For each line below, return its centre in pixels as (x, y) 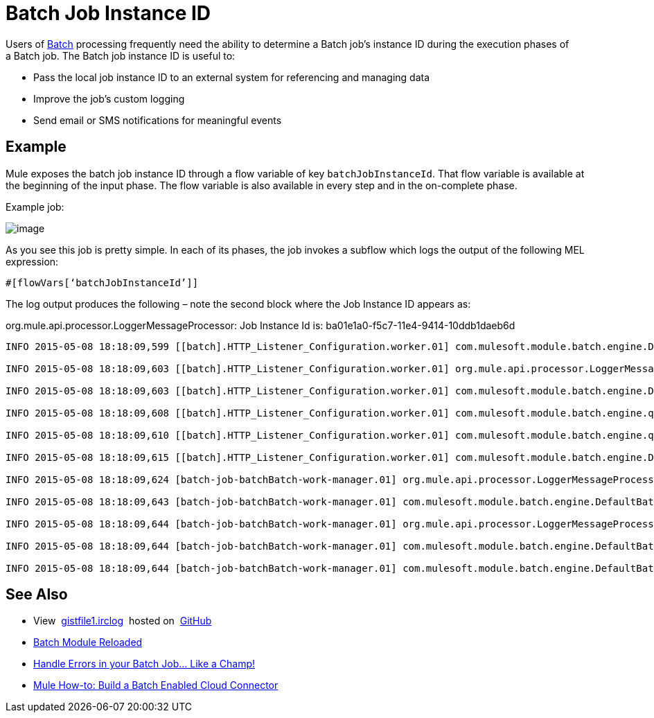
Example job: (35, 207)
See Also (37, 595)
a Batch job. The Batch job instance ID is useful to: (121, 55)
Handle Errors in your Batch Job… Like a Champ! (144, 664)
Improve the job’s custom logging (109, 98)
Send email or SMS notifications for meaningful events (158, 120)
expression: (32, 261)
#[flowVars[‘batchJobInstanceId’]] (102, 282)
